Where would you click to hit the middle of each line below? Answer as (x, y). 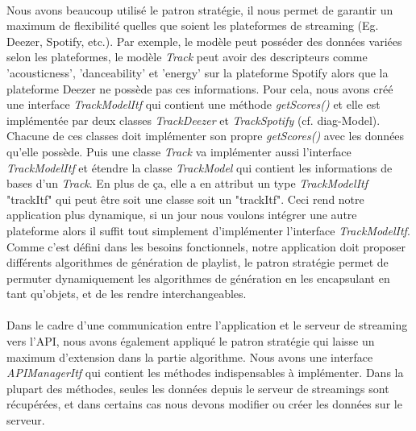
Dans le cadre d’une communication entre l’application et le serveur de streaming (207, 325)
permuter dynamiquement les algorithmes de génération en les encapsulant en (198, 278)
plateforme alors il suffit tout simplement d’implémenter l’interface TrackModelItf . (208, 230)
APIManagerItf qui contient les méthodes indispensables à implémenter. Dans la (205, 373)
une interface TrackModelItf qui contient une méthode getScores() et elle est (193, 104)
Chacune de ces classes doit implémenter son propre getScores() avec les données (206, 136)
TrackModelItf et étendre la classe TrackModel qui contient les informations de (200, 167)
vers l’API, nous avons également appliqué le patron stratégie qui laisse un (191, 341)
